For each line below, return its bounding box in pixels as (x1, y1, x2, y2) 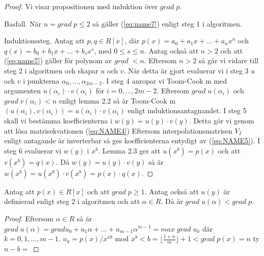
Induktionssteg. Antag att (4, 35, 85, 46)
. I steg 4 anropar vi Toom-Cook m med (102, 75, 227, 86)
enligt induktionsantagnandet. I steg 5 (127, 105, 247, 116)
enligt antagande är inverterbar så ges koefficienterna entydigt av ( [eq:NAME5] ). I (4, 135, 260, 146)
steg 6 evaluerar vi (4, 145, 62, 156)
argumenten (4, 85, 41, 96)
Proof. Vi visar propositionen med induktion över (4, 1, 158, 11)
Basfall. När (4, 18, 42, 29)
